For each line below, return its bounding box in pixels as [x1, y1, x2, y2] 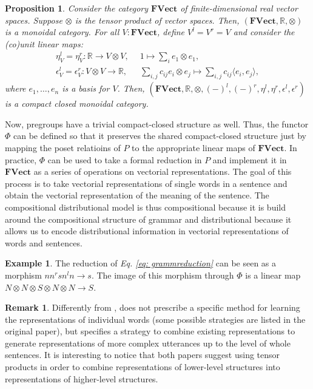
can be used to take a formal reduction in [47, 153, 202, 166]
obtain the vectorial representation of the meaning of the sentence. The [5, 189, 269, 201]
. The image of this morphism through [91, 268, 234, 281]
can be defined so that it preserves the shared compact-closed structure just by [13, 129, 306, 142]
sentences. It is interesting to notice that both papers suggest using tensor [5, 348, 280, 361]
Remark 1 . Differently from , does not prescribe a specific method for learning [5, 301, 300, 314]
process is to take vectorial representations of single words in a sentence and [5, 177, 288, 189]
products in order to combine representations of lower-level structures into [5, 360, 280, 373]
